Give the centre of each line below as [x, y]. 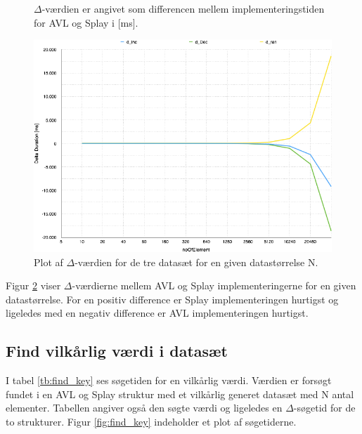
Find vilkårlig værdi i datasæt [117, 351]
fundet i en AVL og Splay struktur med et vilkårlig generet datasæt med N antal [180, 394]
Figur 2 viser [33, 285]
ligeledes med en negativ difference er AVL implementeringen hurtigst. [157, 313]
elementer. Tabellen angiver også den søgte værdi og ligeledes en [144, 408]
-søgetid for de [324, 408]
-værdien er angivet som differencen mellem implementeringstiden [183, 8]
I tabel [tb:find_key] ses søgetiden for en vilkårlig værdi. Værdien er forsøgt [169, 380]
